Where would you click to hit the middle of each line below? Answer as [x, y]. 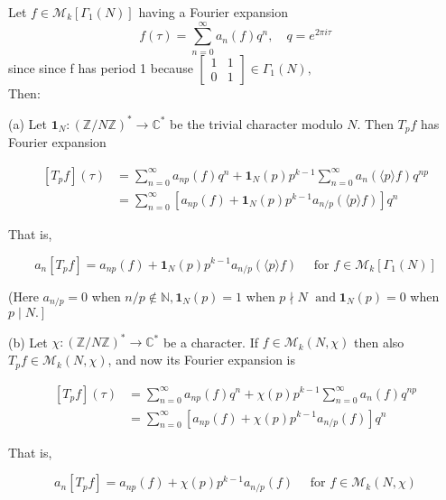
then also [379, 342]
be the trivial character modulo [256, 123]
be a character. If [211, 342]
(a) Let [28, 123]
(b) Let [28, 342]
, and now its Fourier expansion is [201, 360]
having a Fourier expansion [214, 12]
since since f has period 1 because [101, 67]
